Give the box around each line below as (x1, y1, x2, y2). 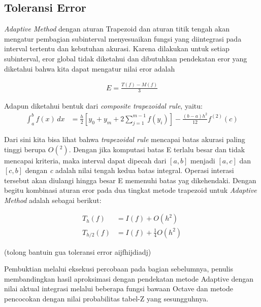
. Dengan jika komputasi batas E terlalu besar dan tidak (69, 144, 245, 154)
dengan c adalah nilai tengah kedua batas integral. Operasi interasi (25, 165, 234, 176)
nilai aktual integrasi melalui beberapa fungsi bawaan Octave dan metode (4, 283, 233, 294)
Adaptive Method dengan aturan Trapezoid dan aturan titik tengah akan (4, 23, 230, 34)
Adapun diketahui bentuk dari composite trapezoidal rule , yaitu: (4, 100, 203, 111)
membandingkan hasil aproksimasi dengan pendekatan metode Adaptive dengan (4, 273, 254, 284)
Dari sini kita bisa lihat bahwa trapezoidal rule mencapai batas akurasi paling (4, 133, 245, 144)
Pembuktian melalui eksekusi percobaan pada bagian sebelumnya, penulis (4, 263, 233, 274)
